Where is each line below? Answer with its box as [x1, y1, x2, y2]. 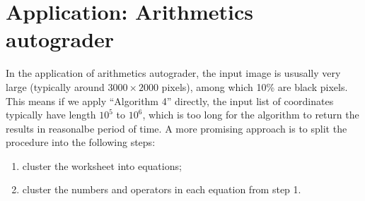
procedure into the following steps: [6, 135, 156, 150]
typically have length [6, 107, 96, 122]
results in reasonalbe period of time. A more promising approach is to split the [6, 121, 347, 135]
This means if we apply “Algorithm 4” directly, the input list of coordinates [6, 93, 334, 108]
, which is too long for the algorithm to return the [142, 107, 359, 122]
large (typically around [6, 79, 105, 94]
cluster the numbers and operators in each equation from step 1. [22, 182, 301, 197]
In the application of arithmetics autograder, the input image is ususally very [6, 66, 341, 80]
